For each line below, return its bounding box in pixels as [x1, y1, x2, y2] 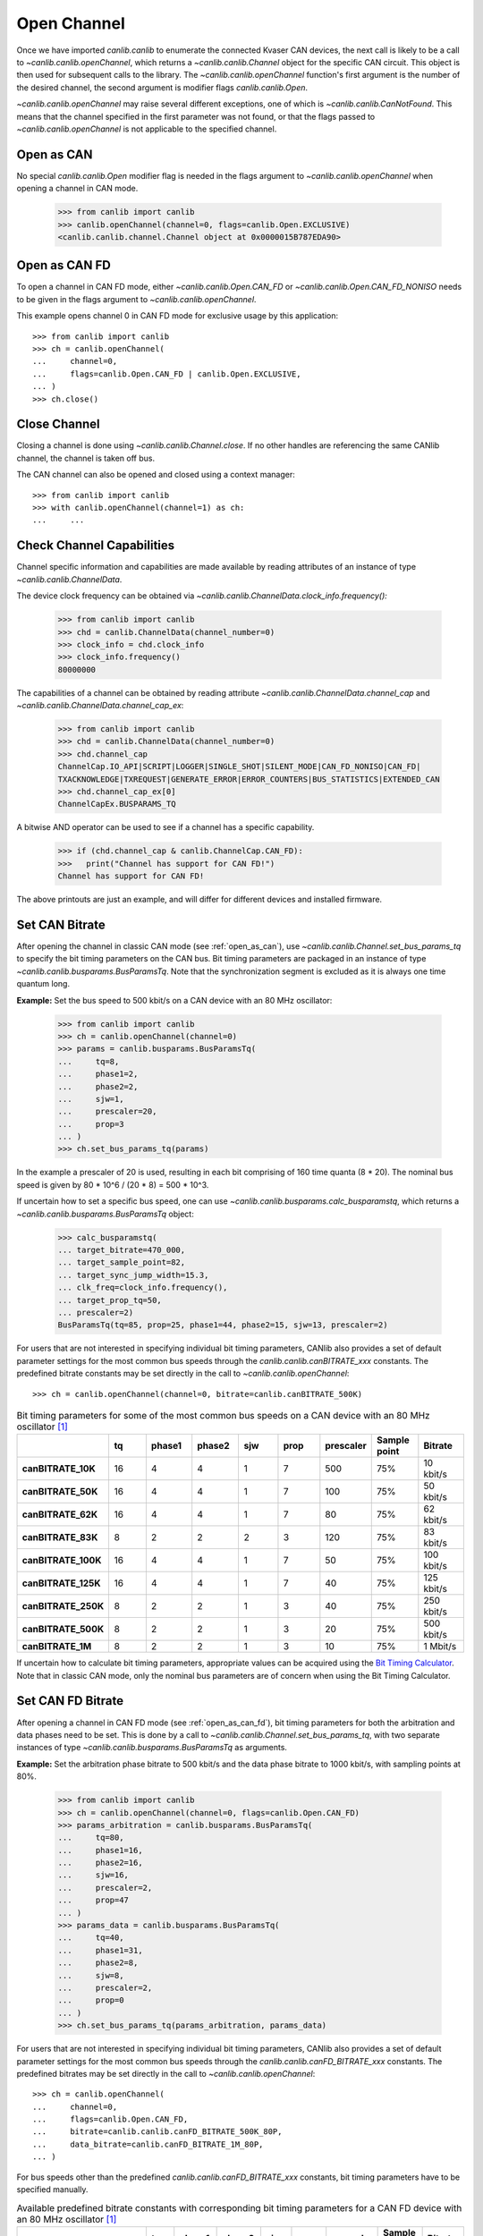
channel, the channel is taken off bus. [16, 453, 156, 463]
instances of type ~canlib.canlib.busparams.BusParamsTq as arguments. [16, 1742, 288, 1753]
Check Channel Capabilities [16, 538, 175, 554]
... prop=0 [57, 1995, 124, 2005]
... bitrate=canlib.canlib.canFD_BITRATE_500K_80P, [32, 2127, 283, 2137]
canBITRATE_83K [21, 1531, 98, 1544]
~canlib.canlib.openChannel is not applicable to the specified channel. [16, 123, 277, 134]
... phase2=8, [57, 1958, 139, 1968]
